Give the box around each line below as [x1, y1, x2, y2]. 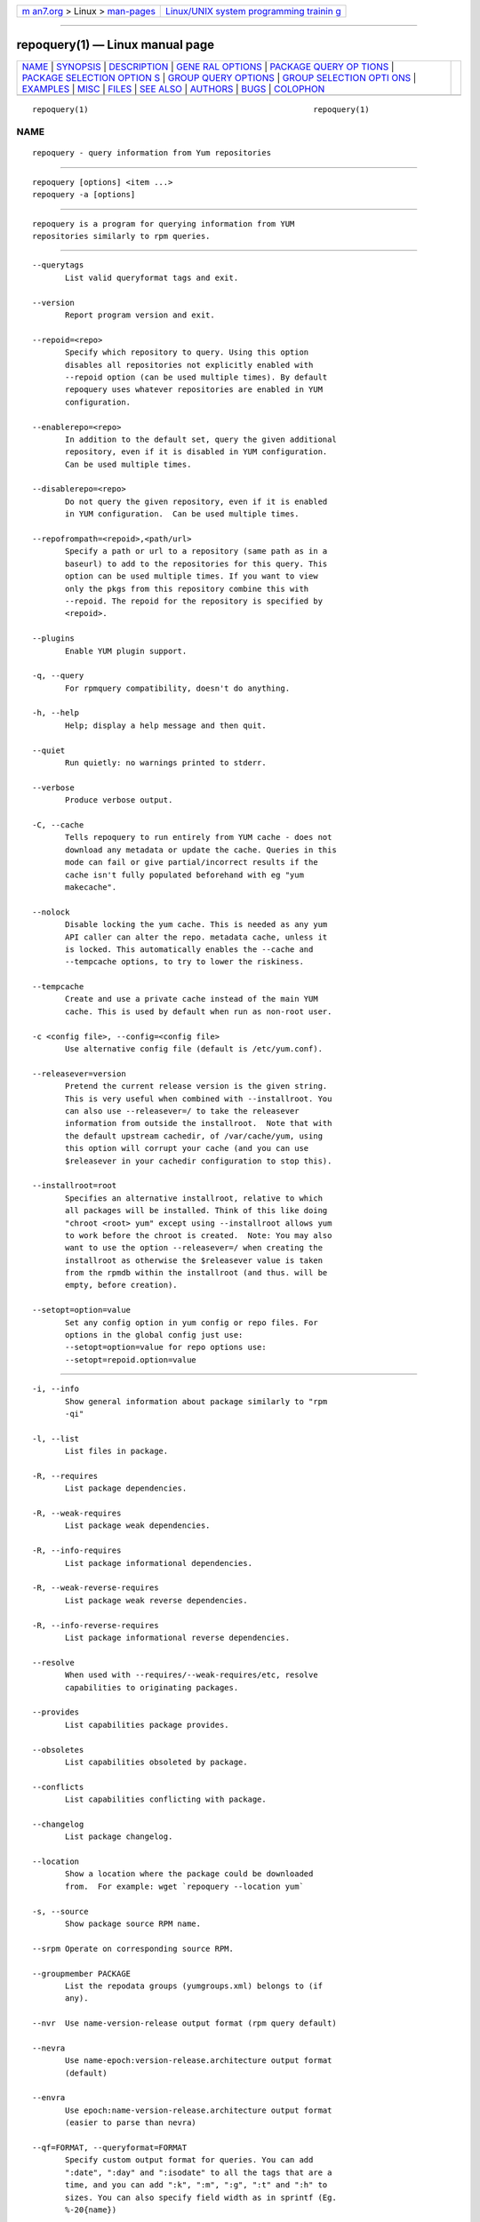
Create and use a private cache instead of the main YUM [65, 994, 319, 1004]
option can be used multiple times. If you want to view [65, 571, 319, 581]
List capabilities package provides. [65, 1720, 230, 1730]
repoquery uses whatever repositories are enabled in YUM [65, 385, 324, 395]
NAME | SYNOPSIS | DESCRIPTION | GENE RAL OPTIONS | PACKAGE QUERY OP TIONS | [21, 60, 395, 73]
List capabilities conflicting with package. [65, 1794, 267, 1804]
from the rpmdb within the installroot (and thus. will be [65, 1267, 328, 1278]
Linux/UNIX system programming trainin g [165, 5, 341, 17]
